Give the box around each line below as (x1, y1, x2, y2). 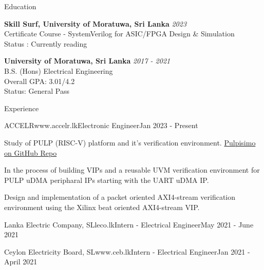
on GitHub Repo (4, 147, 57, 158)
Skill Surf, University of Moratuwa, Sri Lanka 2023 (4, 18, 187, 29)
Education (4, 1, 36, 11)
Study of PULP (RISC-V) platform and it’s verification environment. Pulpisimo (4, 137, 256, 148)
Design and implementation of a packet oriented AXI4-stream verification (4, 192, 236, 202)
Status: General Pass (4, 86, 69, 96)
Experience (4, 102, 39, 113)
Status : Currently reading (4, 38, 87, 49)
